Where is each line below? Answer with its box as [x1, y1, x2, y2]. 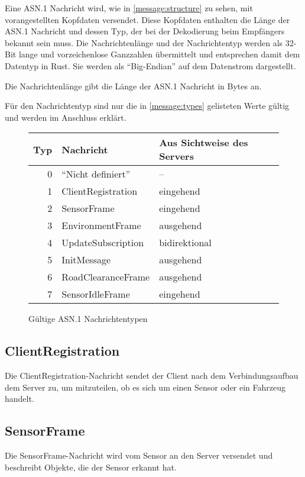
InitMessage [61, 253, 111, 267]
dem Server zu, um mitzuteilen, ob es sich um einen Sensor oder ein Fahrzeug [5, 381, 286, 393]
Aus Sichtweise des [159, 136, 248, 150]
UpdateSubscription [61, 236, 144, 250]
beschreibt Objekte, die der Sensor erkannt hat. [5, 460, 177, 473]
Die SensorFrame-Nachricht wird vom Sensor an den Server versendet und [5, 449, 273, 462]
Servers [159, 149, 194, 163]
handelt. [5, 392, 34, 405]
